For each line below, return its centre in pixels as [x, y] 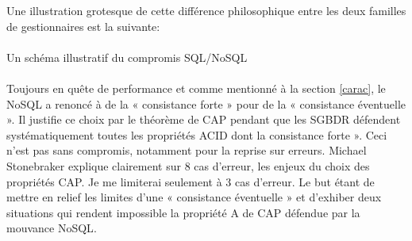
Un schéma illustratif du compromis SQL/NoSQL [127, 57]
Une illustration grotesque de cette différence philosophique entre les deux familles [206, 10]
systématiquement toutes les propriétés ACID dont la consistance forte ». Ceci [197, 134]
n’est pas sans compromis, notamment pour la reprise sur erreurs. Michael [187, 150]
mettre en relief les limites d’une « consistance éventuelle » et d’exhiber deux [194, 197]
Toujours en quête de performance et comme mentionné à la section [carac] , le [196, 88]
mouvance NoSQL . [52, 228]
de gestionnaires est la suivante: [83, 26]
